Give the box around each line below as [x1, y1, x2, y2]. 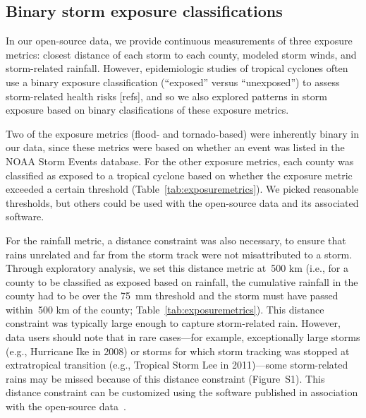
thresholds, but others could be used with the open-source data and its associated [6, 195, 359, 210]
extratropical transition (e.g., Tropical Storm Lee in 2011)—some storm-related [6, 357, 348, 372]
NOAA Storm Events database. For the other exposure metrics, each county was [6, 153, 354, 168]
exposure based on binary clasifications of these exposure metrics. [6, 102, 289, 117]
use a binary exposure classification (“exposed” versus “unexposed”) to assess [6, 74, 340, 89]
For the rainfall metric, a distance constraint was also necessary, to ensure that [6, 232, 346, 247]
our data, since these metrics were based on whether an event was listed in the [6, 140, 345, 155]
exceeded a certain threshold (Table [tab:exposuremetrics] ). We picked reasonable [6, 181, 359, 196]
